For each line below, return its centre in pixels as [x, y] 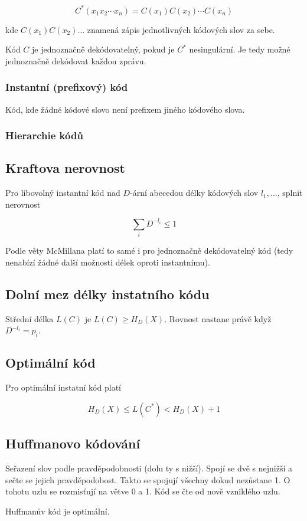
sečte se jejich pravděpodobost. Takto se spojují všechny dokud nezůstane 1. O [148, 479]
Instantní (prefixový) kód [67, 87]
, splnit [290, 193]
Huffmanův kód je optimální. [58, 511]
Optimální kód [50, 363]
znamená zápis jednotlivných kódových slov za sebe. [181, 29]
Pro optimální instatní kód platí [63, 387]
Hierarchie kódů [44, 135]
